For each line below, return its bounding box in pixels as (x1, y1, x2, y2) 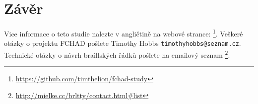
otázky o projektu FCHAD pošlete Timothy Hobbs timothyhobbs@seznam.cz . (4, 38, 241, 48)
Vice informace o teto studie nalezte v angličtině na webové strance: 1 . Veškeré (4, 27, 243, 38)
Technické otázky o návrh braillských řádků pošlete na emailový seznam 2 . (4, 48, 230, 60)
